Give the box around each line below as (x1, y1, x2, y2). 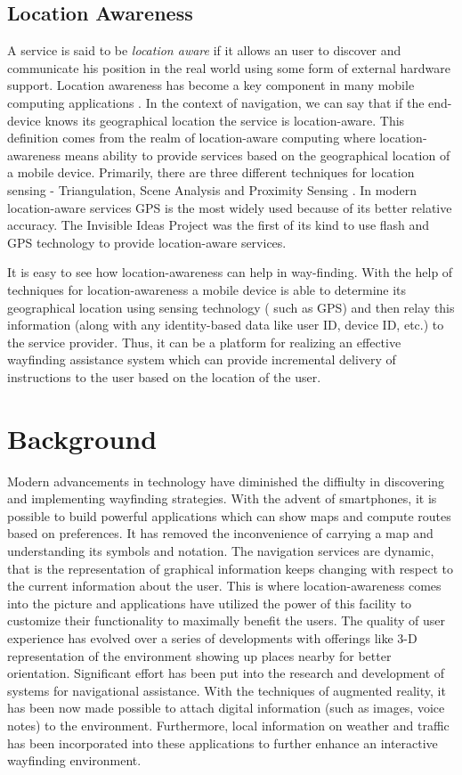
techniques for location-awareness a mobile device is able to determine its (7, 280, 407, 298)
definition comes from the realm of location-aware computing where (7, 128, 376, 147)
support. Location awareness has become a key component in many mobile (7, 76, 415, 94)
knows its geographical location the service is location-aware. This (45, 110, 405, 129)
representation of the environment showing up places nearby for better (7, 646, 392, 665)
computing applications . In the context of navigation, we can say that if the (7, 93, 425, 111)
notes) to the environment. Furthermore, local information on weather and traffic (7, 715, 450, 734)
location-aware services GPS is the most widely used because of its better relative (7, 198, 452, 216)
